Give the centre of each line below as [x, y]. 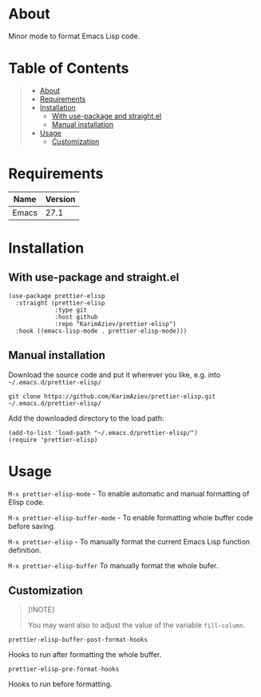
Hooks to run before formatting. [60, 684]
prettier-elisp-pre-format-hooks [64, 669]
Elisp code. [27, 502]
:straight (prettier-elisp [60, 303]
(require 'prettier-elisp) [53, 440]
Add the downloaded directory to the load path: [86, 418]
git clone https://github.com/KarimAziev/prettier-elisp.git [112, 396]
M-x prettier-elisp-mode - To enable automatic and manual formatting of [129, 493]
